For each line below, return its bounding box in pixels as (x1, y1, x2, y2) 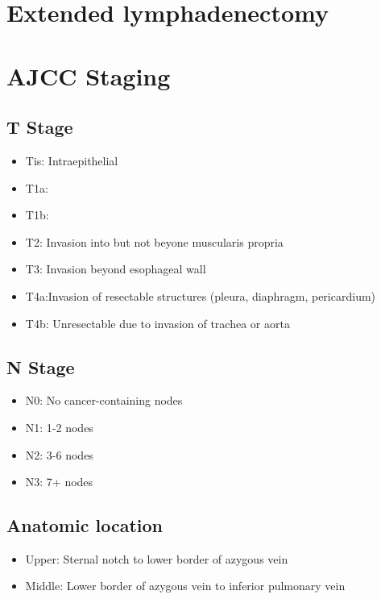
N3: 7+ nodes (25, 473, 93, 490)
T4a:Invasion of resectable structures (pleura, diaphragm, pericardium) (25, 287, 376, 304)
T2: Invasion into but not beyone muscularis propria (25, 233, 284, 250)
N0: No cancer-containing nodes (25, 392, 183, 409)
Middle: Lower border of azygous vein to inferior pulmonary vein (25, 577, 346, 594)
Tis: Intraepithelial (25, 152, 118, 168)
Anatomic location (6, 513, 163, 538)
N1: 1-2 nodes (25, 418, 93, 435)
